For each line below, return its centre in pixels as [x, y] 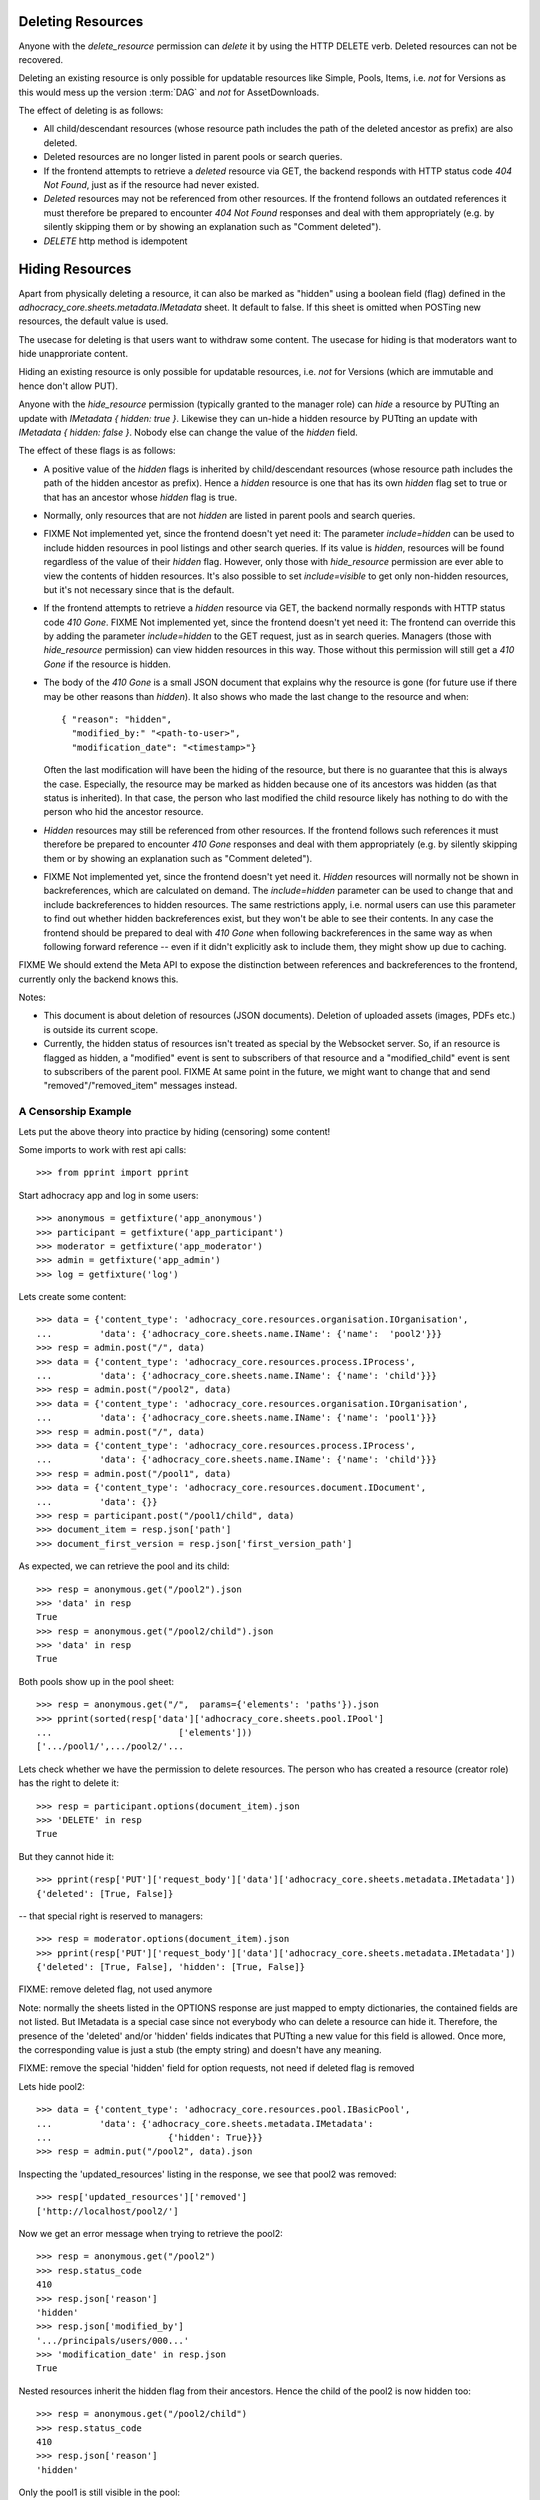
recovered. [41, 59]
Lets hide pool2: [51, 2086]
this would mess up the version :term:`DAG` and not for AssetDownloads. [169, 92]
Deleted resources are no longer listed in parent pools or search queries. [193, 157]
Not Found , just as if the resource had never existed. [151, 185]
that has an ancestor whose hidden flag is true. [140, 497]
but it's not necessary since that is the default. [139, 589]
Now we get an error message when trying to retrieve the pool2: [151, 2233]
